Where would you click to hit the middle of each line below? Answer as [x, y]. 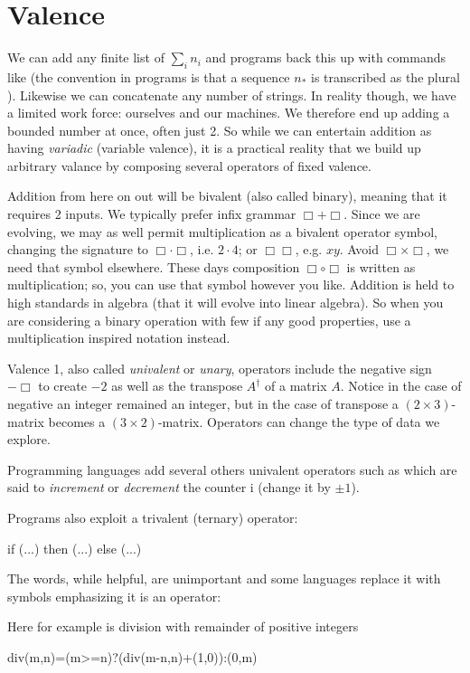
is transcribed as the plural [385, 76]
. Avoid [359, 249]
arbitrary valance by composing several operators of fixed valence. [189, 165]
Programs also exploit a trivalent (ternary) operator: [153, 517]
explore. [29, 439]
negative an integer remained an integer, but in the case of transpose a [203, 404]
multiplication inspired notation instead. [119, 338]
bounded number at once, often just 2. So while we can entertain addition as [220, 130]
